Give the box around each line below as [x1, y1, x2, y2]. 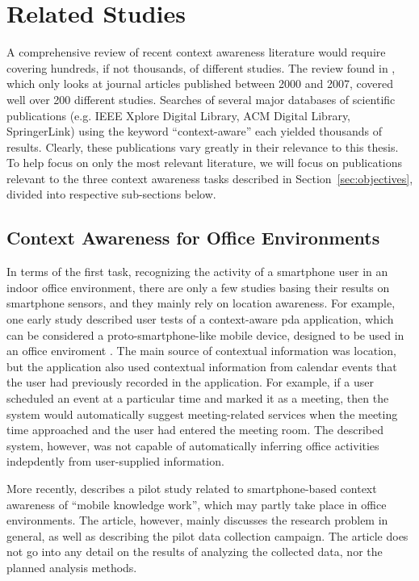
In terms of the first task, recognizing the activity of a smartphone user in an [6, 263, 388, 280]
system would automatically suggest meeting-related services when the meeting [6, 405, 398, 422]
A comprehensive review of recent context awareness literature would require [6, 44, 386, 61]
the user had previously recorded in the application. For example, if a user [6, 374, 374, 391]
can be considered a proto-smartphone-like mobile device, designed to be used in [6, 326, 404, 343]
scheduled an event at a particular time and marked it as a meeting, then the [6, 390, 389, 407]
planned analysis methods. [6, 558, 137, 575]
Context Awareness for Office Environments [6, 225, 380, 250]
